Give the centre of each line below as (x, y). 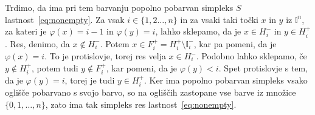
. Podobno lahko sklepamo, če (251, 56)
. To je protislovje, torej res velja (105, 56)
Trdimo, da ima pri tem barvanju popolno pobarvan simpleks (119, 7)
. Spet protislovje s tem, (263, 67)
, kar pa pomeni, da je (235, 43)
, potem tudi (55, 67)
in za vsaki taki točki (219, 19)
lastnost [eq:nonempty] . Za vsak (65, 19)
